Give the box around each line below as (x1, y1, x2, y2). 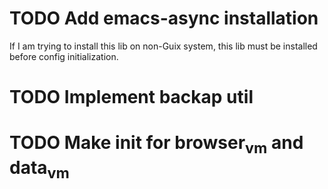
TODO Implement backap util (9, 86, 254, 109)
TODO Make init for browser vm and (9, 132, 304, 157)
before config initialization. (9, 50, 119, 62)
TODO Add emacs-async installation (9, 7, 319, 30)
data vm (9, 156, 70, 182)
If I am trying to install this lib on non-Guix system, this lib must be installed (9, 40, 318, 52)
